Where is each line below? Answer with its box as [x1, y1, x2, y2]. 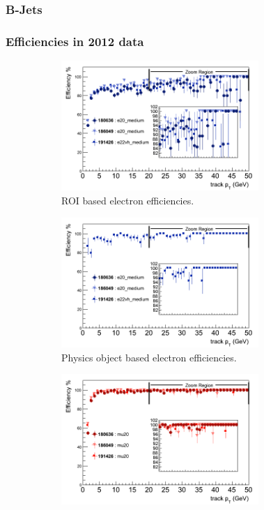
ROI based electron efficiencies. [61, 193, 194, 208]
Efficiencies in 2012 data [6, 32, 144, 50]
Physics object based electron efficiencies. [61, 350, 237, 364]
